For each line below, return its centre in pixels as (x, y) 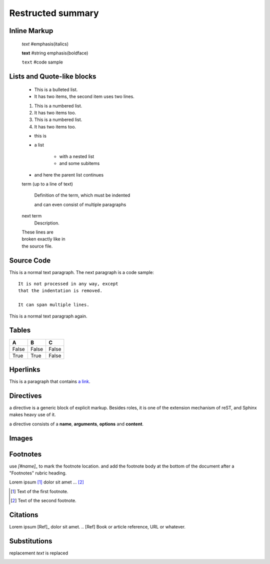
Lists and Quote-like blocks (53, 77)
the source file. (37, 246)
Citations (24, 515)
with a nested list (77, 156)
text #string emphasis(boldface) (55, 53)
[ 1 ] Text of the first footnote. (39, 491)
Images (21, 438)
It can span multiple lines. (54, 305)
